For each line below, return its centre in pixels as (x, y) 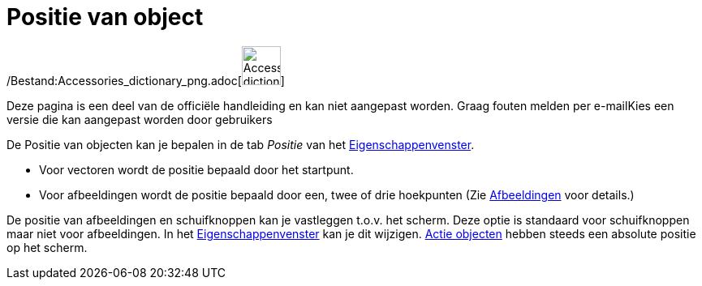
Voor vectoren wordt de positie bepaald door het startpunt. (196, 169)
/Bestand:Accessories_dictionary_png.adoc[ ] (146, 80)
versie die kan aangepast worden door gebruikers (140, 119)
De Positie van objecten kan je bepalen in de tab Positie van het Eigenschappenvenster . (241, 144)
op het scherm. (47, 247)
